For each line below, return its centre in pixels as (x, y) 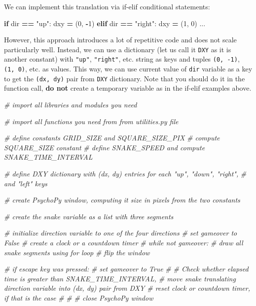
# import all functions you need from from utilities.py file (91, 121)
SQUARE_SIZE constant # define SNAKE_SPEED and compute (105, 147)
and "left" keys (26, 183)
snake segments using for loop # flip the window (77, 252)
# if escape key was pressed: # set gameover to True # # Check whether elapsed (126, 269)
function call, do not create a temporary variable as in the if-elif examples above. (128, 88)
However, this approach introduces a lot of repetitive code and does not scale (120, 40)
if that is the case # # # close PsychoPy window (79, 297)
